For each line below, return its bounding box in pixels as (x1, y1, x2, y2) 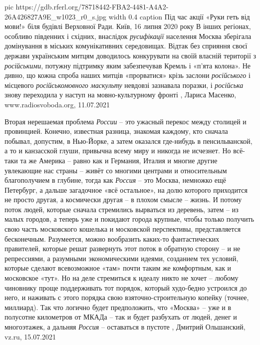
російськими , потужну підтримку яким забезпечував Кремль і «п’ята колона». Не (4, 60, 251, 70)
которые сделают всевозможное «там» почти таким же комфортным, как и (4, 263, 232, 273)
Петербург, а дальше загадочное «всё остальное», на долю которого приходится (4, 184, 248, 195)
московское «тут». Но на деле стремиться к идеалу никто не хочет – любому (4, 273, 239, 283)
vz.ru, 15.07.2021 (4, 331, 56, 342)
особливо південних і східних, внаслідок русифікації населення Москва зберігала (4, 30, 252, 41)
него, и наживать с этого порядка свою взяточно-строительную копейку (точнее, (4, 292, 249, 303)
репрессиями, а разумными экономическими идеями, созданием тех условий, (4, 253, 239, 263)
